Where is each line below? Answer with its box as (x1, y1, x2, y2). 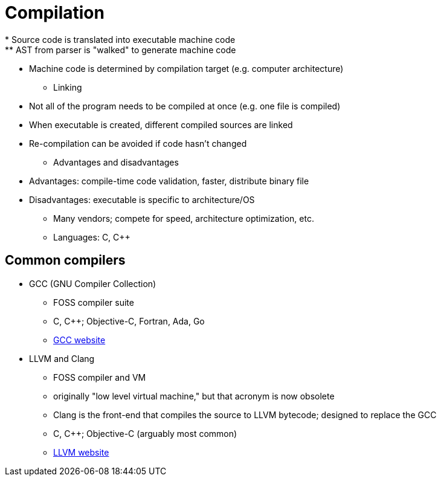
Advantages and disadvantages (53, 157, 179, 167)
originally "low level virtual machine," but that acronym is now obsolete (53, 390, 335, 401)
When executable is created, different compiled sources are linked (29, 119, 293, 130)
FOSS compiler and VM (53, 372, 146, 383)
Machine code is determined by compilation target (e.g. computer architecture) (29, 63, 344, 74)
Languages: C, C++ (53, 231, 130, 242)
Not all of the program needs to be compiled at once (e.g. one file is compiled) (29, 100, 341, 111)
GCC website (53, 334, 106, 345)
